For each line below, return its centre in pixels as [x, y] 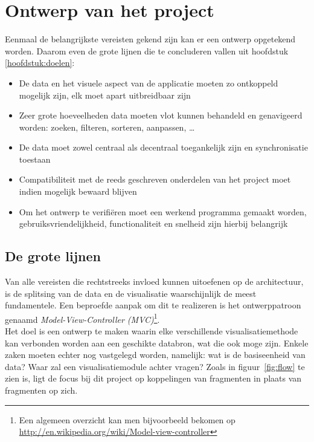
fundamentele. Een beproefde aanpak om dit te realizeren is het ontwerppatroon [153, 305]
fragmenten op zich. [41, 390]
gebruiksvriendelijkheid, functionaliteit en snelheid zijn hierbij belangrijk [153, 223]
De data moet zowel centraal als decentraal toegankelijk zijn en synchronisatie [163, 147]
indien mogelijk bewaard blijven [78, 191]
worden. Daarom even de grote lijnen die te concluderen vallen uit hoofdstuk [147, 50]
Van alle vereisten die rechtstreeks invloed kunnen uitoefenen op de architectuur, [154, 281]
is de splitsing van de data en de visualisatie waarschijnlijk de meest [131, 293]
